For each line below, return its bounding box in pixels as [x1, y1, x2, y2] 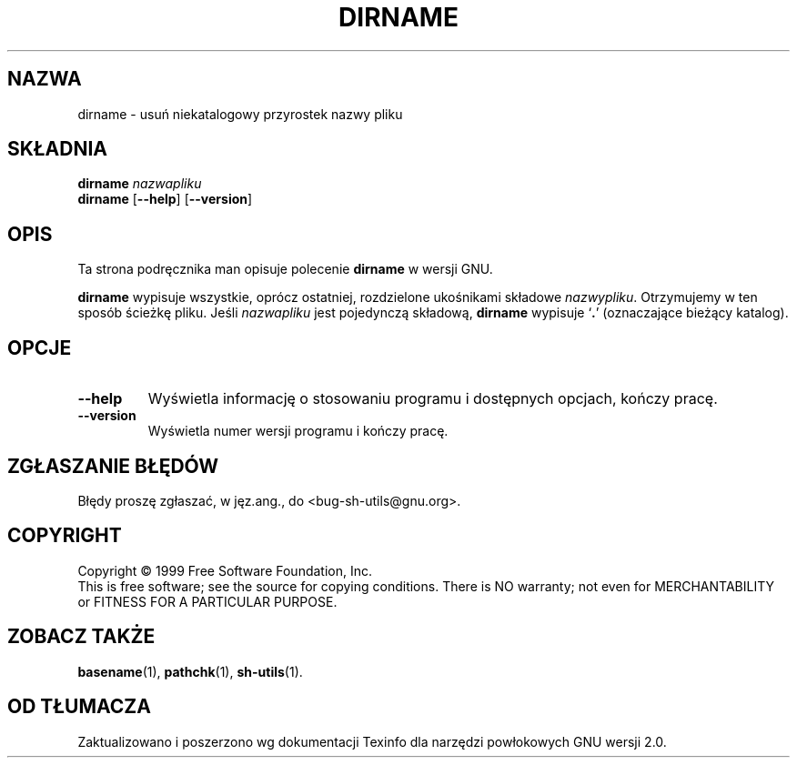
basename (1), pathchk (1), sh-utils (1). [77, 663, 303, 679]
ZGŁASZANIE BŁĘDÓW [7, 454, 219, 478]
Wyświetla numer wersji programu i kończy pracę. [147, 423, 449, 439]
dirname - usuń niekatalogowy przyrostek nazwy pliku [77, 106, 403, 122]
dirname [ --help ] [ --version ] [77, 191, 253, 207]
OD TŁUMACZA [7, 695, 151, 719]
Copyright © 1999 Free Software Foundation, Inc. [77, 562, 373, 579]
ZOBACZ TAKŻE [7, 625, 156, 649]
